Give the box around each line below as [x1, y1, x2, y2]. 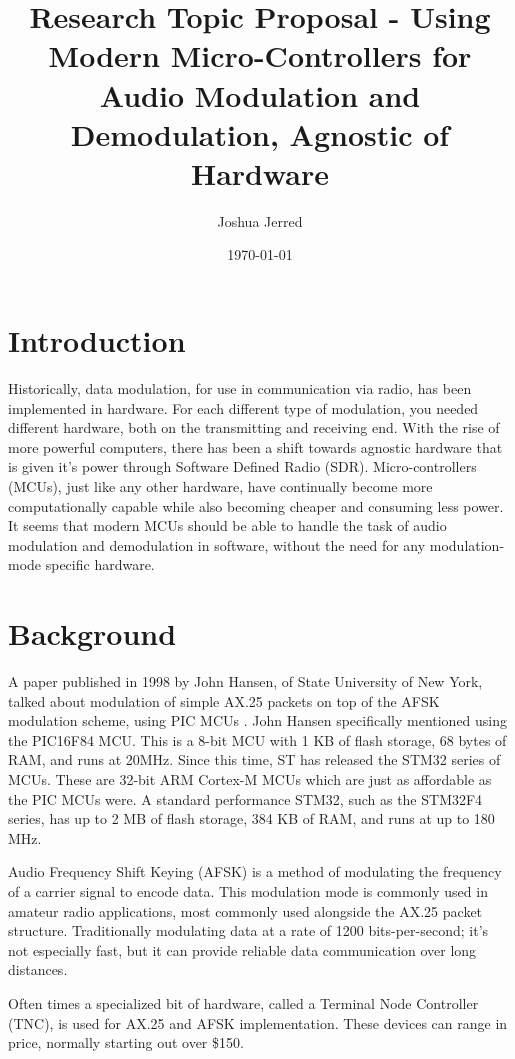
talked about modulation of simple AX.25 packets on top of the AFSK [8, 690, 440, 711]
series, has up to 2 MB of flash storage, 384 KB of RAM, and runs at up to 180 [8, 808, 495, 829]
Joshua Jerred [217, 210, 303, 231]
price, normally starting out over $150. [8, 1032, 244, 1053]
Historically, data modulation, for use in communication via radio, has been [8, 378, 472, 398]
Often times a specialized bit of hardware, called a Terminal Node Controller [8, 992, 479, 1013]
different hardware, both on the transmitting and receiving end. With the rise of [8, 417, 500, 438]
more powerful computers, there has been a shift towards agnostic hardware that [8, 436, 503, 457]
